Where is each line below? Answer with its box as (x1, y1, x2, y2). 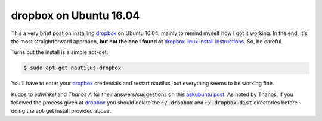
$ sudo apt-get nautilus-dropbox (23, 65, 122, 71)
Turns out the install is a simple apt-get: (11, 49, 109, 56)
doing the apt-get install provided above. (11, 107, 112, 114)
